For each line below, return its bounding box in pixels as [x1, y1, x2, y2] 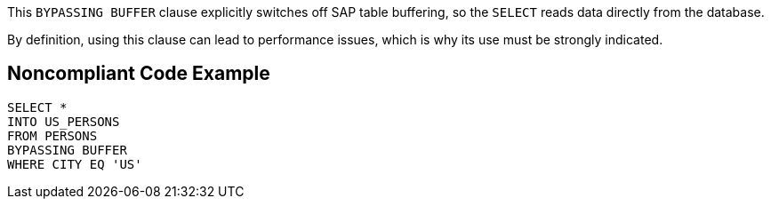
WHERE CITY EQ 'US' [7, 156, 142, 171]
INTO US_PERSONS [7, 114, 120, 129]
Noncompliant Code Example [7, 62, 270, 85]
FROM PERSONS [7, 128, 98, 143]
